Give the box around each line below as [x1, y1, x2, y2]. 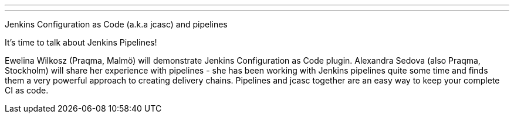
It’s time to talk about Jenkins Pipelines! [5, 37, 157, 47]
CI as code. [5, 85, 49, 95]
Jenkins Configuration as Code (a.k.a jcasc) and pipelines [5, 19, 228, 29]
